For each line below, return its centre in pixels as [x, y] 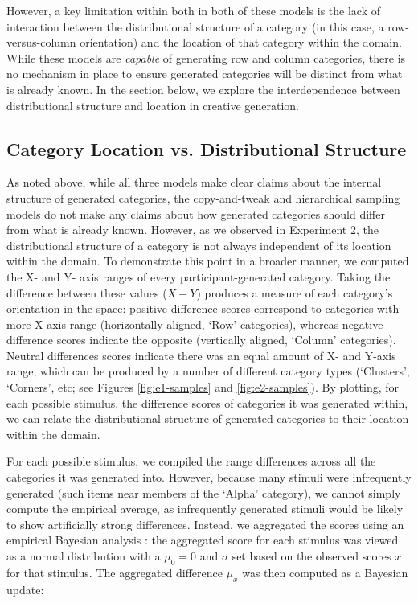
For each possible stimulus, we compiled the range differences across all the [191, 461]
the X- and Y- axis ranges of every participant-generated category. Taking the [199, 276]
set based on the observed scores [311, 556]
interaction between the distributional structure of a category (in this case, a [195, 26]
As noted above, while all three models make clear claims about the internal [194, 182]
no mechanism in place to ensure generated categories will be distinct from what [205, 74]
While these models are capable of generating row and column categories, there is [206, 57]
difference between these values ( [87, 292]
